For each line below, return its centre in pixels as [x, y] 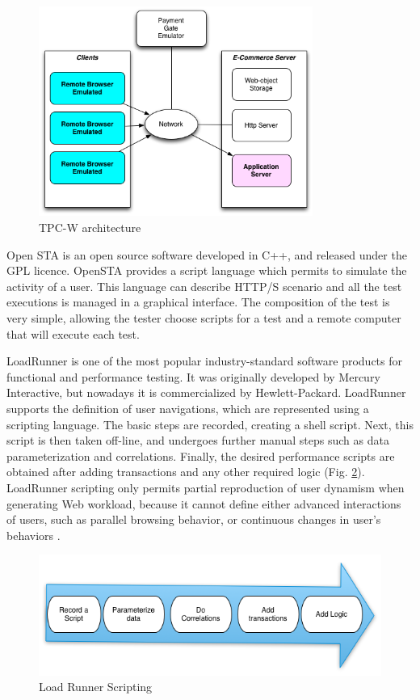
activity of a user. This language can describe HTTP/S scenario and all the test [204, 286]
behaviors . [34, 535]
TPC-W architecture [90, 228]
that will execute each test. [73, 333]
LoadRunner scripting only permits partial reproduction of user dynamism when [206, 487]
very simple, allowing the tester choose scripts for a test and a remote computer [204, 318]
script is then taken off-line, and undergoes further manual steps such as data [198, 440]
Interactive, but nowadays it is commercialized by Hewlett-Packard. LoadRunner [206, 392]
